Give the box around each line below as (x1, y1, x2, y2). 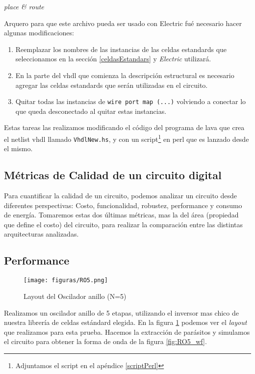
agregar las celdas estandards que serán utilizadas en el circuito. (15, 80, 208, 90)
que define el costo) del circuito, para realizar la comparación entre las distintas (4, 219, 243, 229)
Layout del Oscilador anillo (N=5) (24, 291, 127, 301)
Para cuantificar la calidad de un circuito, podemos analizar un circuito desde (4, 190, 237, 201)
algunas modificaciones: (4, 27, 74, 38)
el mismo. (4, 143, 33, 154)
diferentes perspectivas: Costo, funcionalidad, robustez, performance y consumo (4, 200, 242, 210)
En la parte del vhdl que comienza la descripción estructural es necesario (15, 70, 234, 80)
